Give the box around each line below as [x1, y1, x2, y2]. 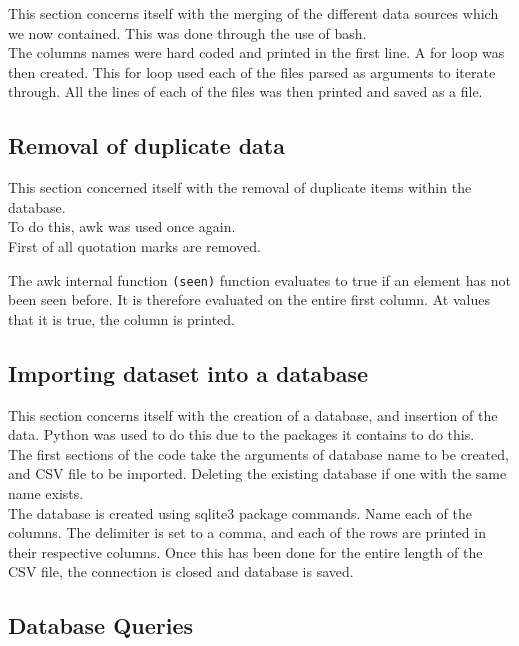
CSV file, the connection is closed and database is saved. [8, 561, 354, 582]
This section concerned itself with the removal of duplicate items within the [8, 177, 472, 198]
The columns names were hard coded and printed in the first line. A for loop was [8, 42, 505, 63]
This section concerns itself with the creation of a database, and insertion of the [8, 404, 498, 425]
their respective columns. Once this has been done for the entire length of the [8, 541, 483, 562]
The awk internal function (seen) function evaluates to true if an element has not [8, 269, 511, 290]
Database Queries [8, 610, 194, 641]
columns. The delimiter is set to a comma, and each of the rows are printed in [8, 522, 486, 543]
